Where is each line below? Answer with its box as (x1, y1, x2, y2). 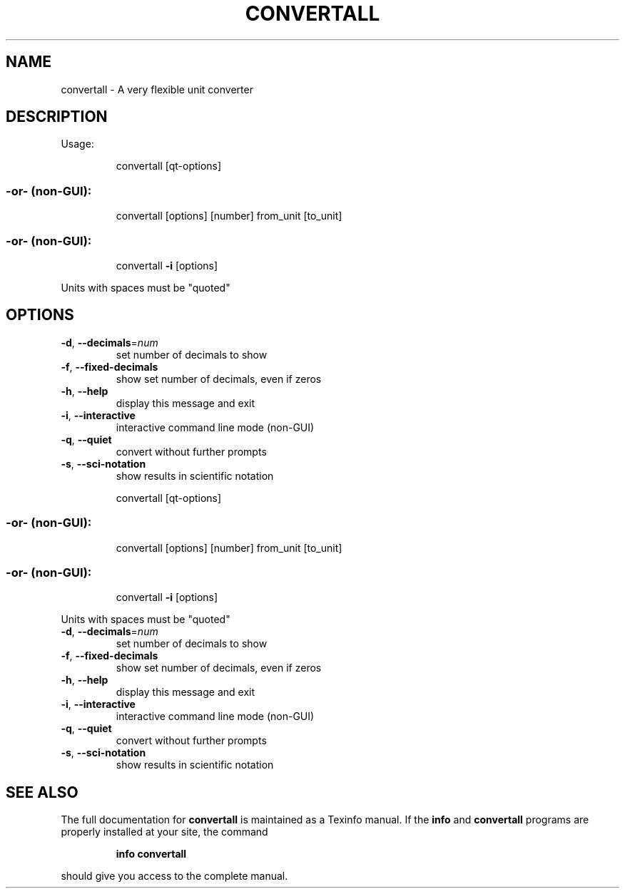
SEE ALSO (6, 783, 78, 801)
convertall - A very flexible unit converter (61, 83, 253, 96)
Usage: (61, 138, 94, 150)
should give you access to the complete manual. (61, 870, 288, 883)
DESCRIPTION (6, 108, 108, 126)
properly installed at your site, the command (61, 826, 268, 838)
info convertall (116, 848, 187, 860)
